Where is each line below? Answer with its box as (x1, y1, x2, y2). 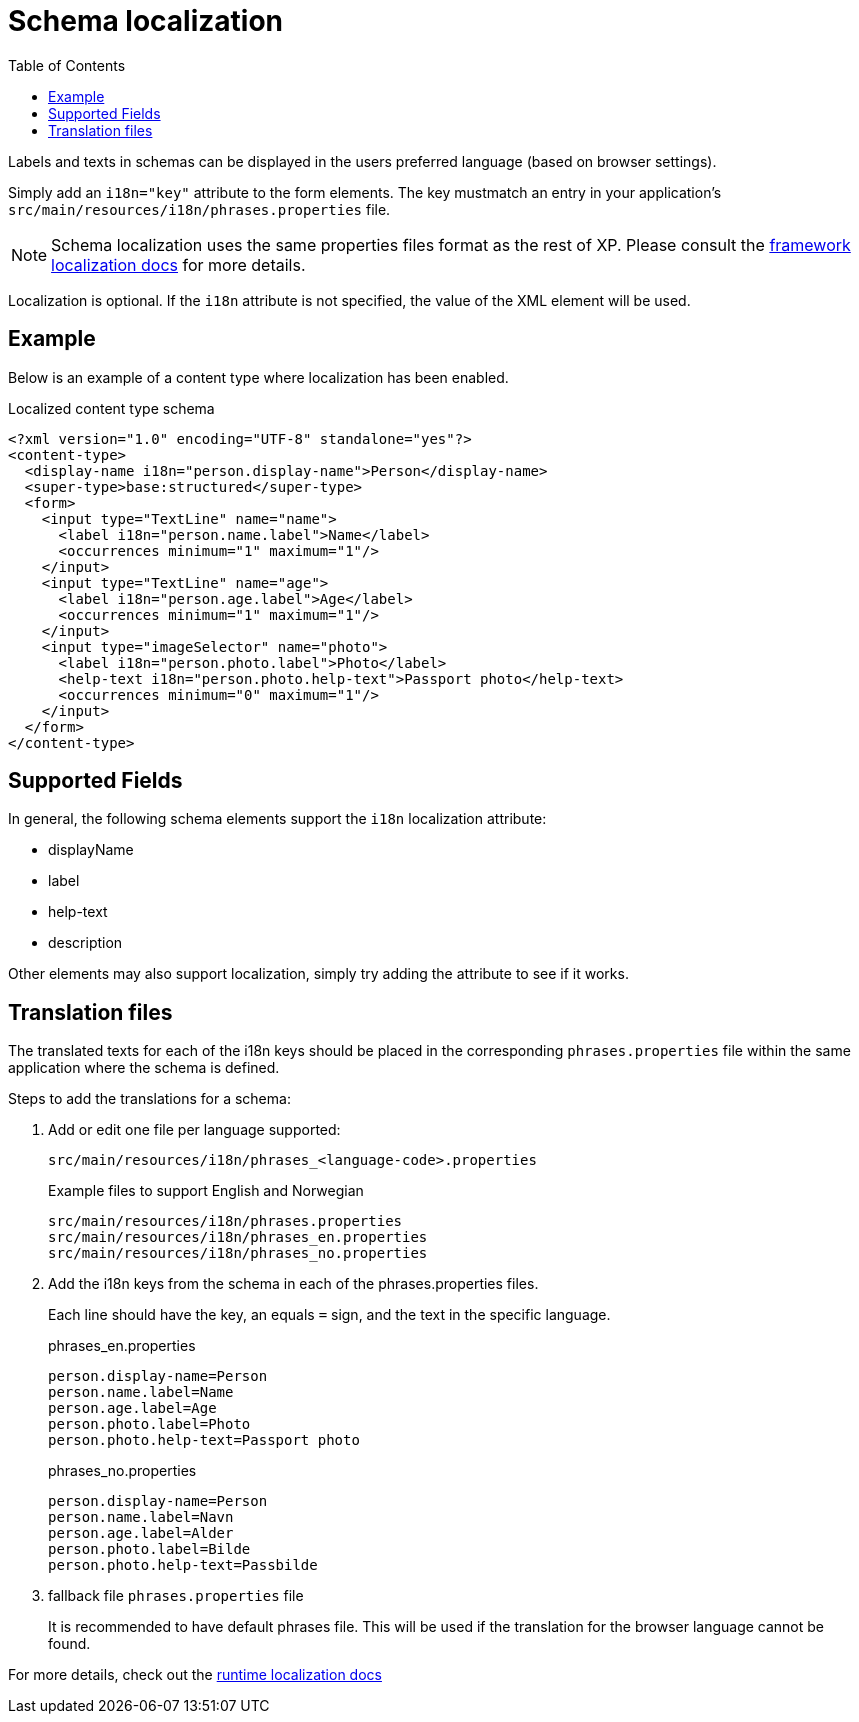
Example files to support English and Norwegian (48, 1182, 364, 1200)
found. (48, 1635, 91, 1653)
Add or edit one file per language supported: (48, 1121, 341, 1139)
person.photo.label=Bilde (48, 1541, 251, 1558)
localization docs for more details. (51, 254, 306, 275)
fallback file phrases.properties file (48, 1587, 304, 1605)
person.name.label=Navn (48, 1509, 234, 1526)
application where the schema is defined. (8, 1059, 280, 1077)
